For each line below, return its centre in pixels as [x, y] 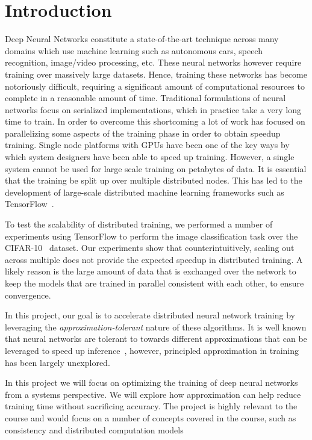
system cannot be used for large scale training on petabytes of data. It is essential [156, 168]
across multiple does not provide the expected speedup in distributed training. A [154, 259]
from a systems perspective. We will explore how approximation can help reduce [153, 394]
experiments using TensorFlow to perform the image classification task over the [151, 236]
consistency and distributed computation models [94, 429]
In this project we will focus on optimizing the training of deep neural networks [151, 383]
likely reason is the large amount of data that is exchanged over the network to [151, 271]
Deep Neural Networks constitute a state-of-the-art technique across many [142, 39]
